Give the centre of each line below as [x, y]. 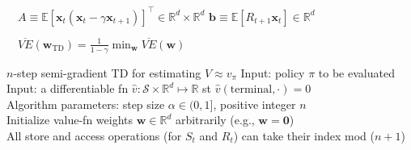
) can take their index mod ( [304, 135]
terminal [251, 90]
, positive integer [254, 104]
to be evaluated [356, 72]
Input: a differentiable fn [68, 88]
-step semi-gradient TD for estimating [107, 72]
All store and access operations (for [94, 135]
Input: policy [273, 72]
